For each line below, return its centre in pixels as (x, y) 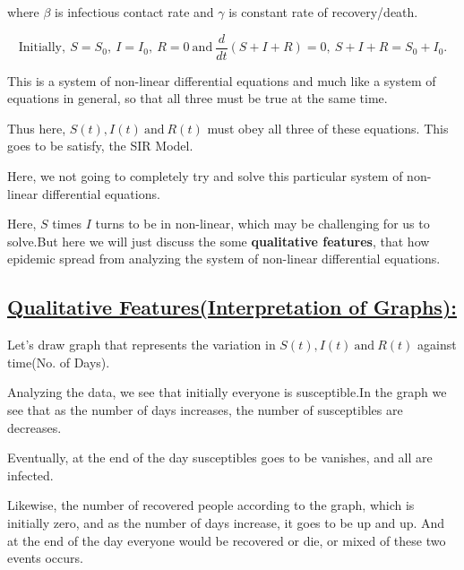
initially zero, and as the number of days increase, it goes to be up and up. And (226, 522)
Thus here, (37, 128)
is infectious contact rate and (134, 12)
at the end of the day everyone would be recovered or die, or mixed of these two (227, 540)
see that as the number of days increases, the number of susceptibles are (205, 409)
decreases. (34, 427)
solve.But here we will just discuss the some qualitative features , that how (219, 241)
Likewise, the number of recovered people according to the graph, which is (211, 505)
